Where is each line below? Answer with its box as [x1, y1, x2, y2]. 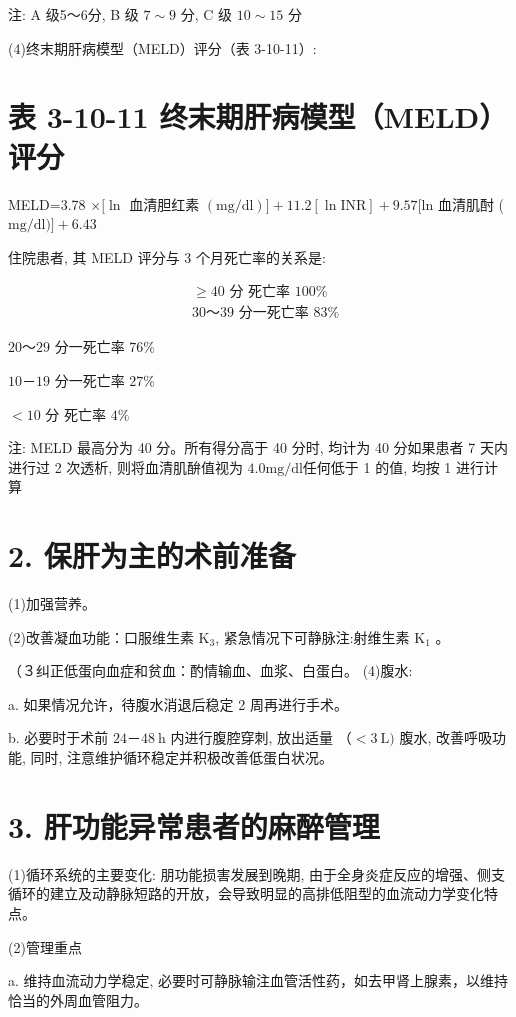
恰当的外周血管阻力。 [8, 989, 148, 1010]
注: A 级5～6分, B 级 [8, 4, 139, 24]
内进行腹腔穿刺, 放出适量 [170, 727, 334, 748]
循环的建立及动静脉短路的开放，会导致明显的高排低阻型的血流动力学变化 [8, 883, 484, 904]
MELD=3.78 [8, 193, 86, 214]
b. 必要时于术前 [8, 727, 109, 748]
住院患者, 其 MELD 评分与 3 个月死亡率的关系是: [8, 246, 326, 267]
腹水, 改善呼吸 [399, 727, 492, 748]
